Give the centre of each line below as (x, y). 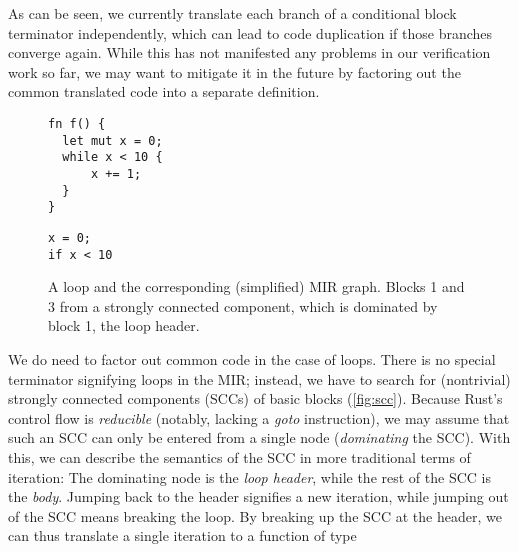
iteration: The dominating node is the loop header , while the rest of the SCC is (249, 476)
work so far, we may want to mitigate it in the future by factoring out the (234, 71)
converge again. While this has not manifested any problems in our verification (249, 52)
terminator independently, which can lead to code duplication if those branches (250, 32)
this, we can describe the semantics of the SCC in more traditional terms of (239, 456)
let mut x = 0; (112, 140)
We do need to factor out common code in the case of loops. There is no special (252, 359)
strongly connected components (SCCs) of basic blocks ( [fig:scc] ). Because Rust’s (255, 398)
